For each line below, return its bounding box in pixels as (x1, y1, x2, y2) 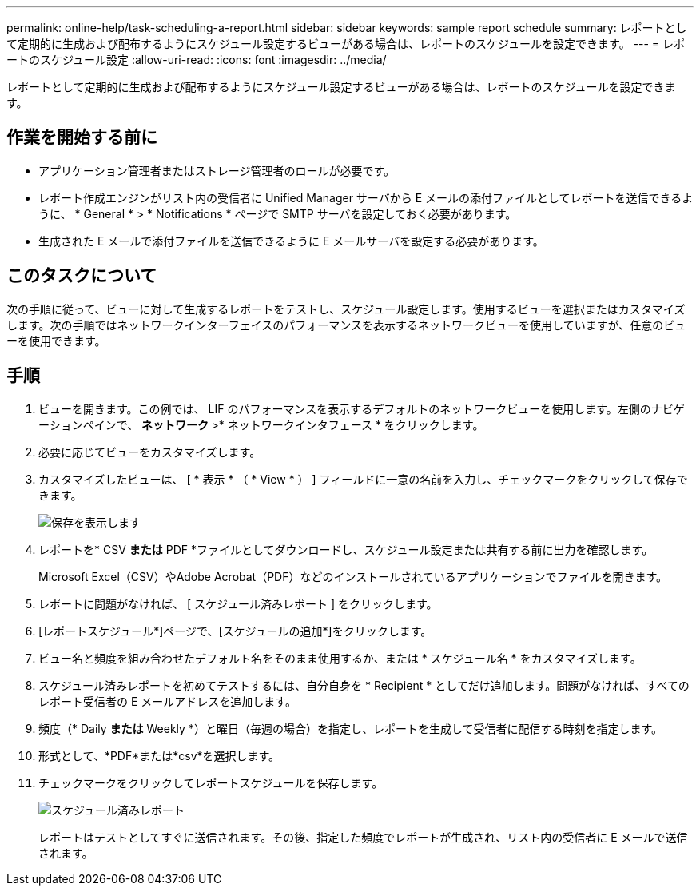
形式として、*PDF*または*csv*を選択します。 (38, 748, 280, 763)
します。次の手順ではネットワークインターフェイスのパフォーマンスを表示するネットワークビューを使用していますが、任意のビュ (6, 317, 686, 332)
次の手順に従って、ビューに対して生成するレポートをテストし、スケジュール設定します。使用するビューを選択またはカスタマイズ (6, 301, 686, 316)
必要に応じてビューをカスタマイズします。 (38, 444, 261, 459)
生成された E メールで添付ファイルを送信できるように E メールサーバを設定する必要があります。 (38, 233, 544, 248)
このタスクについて (6, 265, 157, 286)
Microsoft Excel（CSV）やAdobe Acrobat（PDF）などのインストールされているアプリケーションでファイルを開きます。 (38, 569, 668, 583)
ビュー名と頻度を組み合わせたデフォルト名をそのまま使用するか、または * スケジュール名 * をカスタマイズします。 (38, 651, 642, 665)
